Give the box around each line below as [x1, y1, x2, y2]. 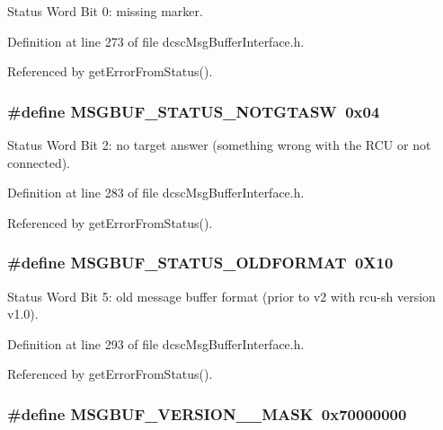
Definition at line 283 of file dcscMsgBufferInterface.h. [7, 183, 305, 202]
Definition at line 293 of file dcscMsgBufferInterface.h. [7, 334, 305, 353]
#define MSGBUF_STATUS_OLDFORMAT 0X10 [7, 251, 394, 274]
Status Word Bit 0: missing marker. [7, 2, 203, 20]
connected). [7, 153, 70, 171]
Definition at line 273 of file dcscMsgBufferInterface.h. [7, 31, 305, 50]
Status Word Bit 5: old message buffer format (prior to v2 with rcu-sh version [7, 286, 436, 305]
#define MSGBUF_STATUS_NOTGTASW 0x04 [7, 100, 380, 122]
